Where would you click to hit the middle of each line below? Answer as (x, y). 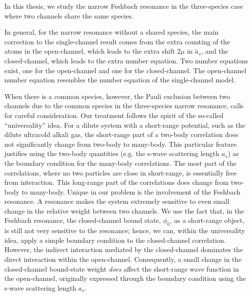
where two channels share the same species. (69, 15)
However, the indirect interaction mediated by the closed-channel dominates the (124, 249)
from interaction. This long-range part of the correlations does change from (117, 182)
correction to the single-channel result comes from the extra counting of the (117, 41)
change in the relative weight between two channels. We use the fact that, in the (124, 210)
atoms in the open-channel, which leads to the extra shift (90, 51)
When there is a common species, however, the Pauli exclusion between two (117, 96)
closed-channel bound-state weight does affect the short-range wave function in (122, 268)
